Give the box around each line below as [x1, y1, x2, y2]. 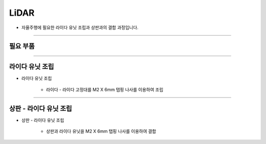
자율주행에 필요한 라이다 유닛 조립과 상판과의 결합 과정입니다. [21, 24, 139, 30]
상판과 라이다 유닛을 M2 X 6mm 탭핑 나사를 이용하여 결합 [46, 128, 156, 134]
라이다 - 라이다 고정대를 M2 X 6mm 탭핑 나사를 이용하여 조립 [46, 86, 164, 93]
